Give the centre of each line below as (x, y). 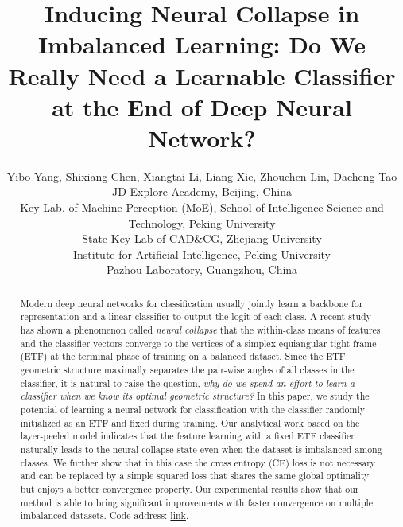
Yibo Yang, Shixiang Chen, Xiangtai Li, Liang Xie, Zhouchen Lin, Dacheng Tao (202, 176)
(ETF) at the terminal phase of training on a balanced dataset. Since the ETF (183, 356)
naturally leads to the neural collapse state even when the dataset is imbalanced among (201, 449)
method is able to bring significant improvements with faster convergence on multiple (197, 502)
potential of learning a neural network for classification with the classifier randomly (192, 410)
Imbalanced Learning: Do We (202, 44)
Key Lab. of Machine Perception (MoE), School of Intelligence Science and (202, 207)
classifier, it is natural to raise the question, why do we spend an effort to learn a (188, 383)
